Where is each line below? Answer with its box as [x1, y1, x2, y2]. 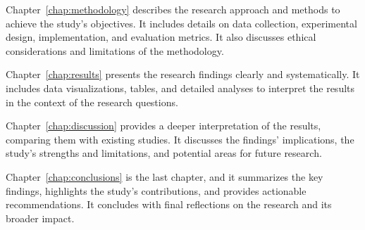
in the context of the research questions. [6, 94, 178, 109]
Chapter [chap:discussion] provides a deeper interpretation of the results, [6, 118, 321, 133]
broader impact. [6, 210, 75, 225]
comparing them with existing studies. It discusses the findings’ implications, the [6, 132, 354, 146]
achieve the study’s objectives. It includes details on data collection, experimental [6, 15, 357, 30]
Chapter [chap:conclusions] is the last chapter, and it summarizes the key [6, 169, 323, 184]
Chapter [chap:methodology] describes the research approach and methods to [6, 2, 340, 16]
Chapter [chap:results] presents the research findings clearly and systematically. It [6, 67, 360, 82]
